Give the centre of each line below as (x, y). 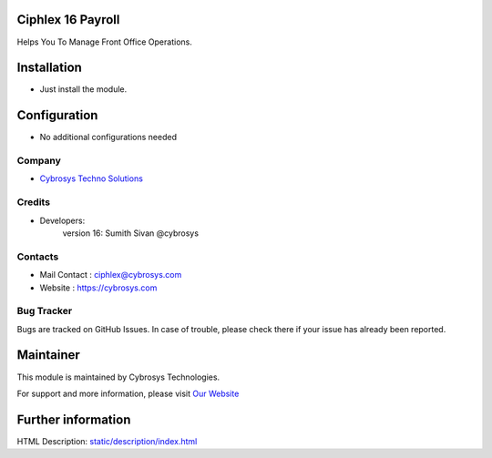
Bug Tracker (45, 311)
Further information (74, 419)
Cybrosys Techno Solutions (91, 178)
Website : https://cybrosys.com (98, 288)
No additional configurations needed (108, 137)
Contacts (38, 257)
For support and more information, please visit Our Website (128, 393)
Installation (49, 68)
